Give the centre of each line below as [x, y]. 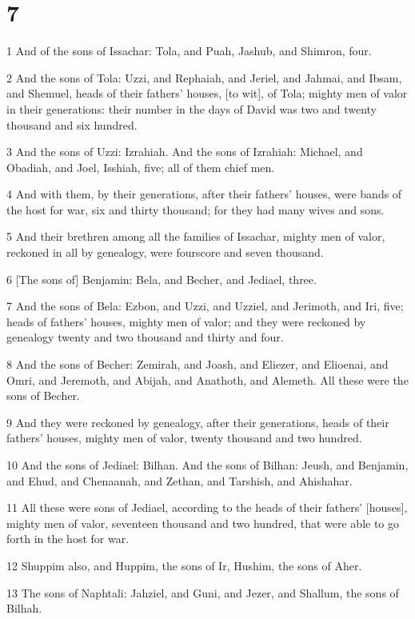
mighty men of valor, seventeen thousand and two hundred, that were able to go [203, 523]
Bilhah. [24, 608]
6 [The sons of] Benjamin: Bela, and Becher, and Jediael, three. [162, 279]
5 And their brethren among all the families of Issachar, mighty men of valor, [196, 236]
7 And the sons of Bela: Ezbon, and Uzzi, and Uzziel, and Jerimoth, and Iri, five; [205, 306]
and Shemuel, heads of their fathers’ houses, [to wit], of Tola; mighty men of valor [207, 93]
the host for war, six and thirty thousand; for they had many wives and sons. [196, 209]
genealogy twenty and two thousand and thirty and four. [145, 337]
